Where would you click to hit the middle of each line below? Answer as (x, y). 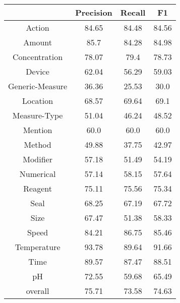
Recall (133, 12)
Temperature (38, 247)
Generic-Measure (38, 86)
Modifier (38, 159)
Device (38, 71)
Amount (38, 42)
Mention (38, 130)
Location (38, 101)
